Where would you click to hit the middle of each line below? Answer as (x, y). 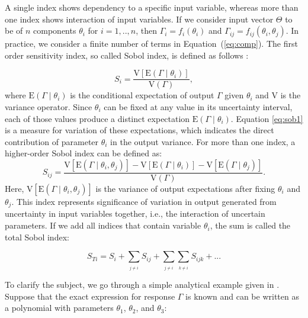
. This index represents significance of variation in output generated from (144, 202)
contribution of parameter (52, 141)
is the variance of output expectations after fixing (185, 189)
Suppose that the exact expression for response (90, 296)
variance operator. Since (49, 107)
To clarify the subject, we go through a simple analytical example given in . (142, 285)
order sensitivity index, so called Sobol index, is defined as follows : (127, 55)
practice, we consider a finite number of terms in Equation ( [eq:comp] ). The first (151, 44)
